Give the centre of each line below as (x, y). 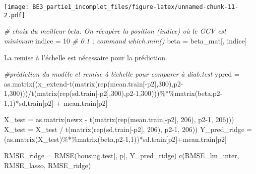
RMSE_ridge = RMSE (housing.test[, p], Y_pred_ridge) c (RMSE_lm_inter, (122, 155)
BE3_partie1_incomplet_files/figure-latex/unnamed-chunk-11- (135, 7)
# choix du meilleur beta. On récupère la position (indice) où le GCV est (115, 31)
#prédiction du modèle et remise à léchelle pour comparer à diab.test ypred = (122, 74)
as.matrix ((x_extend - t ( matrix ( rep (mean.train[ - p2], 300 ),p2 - (94, 83)
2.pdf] (15, 15)
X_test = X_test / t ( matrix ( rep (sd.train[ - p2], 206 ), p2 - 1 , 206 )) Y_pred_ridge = (128, 129)
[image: (17, 7)
